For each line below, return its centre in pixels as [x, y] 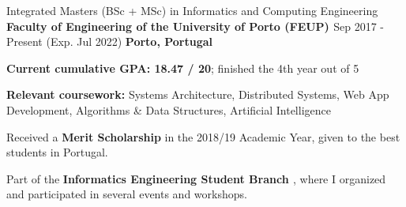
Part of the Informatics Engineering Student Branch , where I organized [196, 178]
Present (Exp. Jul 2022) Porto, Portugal [110, 41]
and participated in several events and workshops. [127, 194]
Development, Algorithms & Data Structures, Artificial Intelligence [169, 109]
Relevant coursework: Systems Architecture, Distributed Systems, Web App [198, 94]
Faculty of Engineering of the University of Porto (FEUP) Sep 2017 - [195, 26]
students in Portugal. [57, 152]
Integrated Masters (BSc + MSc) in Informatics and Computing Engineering [192, 10]
